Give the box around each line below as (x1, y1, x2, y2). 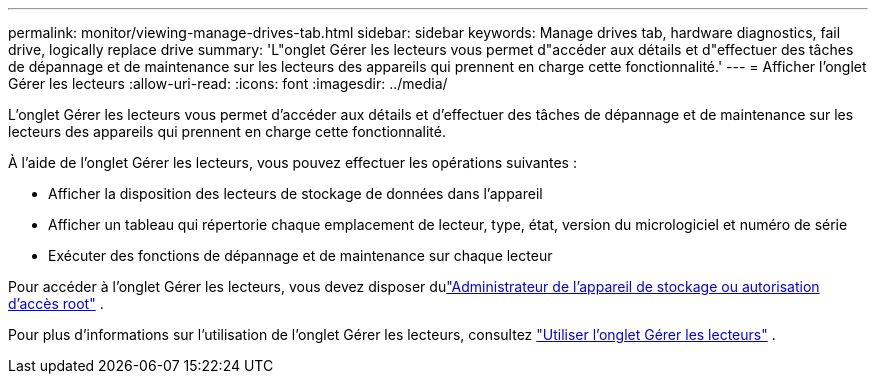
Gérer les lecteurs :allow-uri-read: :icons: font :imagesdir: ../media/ (8, 75, 448, 92)
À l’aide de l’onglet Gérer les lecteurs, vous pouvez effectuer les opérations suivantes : (8, 154, 577, 171)
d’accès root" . (8, 295, 104, 312)
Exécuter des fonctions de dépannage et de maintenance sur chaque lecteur (48, 247, 553, 264)
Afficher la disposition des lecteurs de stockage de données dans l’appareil (48, 185, 543, 202)
